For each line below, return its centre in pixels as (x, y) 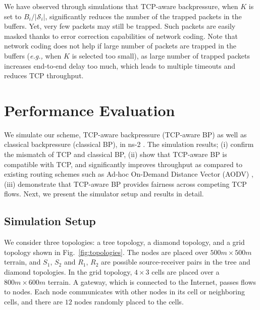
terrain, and (22, 262)
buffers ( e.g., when (33, 55)
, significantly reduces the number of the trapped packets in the (143, 16)
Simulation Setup (50, 221)
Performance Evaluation (90, 110)
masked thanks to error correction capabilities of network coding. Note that (121, 36)
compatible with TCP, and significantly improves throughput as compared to (123, 164)
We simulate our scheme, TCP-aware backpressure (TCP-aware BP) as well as (125, 134)
